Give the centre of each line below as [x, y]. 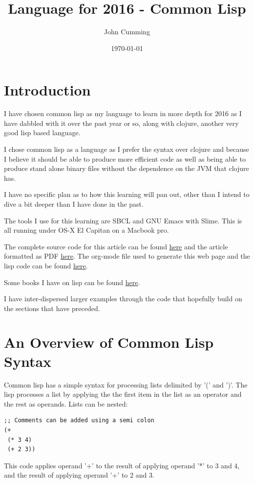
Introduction [47, 90]
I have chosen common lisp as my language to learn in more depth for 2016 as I [123, 113]
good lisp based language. [42, 133]
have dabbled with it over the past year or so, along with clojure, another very [121, 123]
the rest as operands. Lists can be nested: [66, 403]
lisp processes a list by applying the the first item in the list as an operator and [123, 394]
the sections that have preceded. [52, 308]
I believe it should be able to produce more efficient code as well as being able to [125, 158]
